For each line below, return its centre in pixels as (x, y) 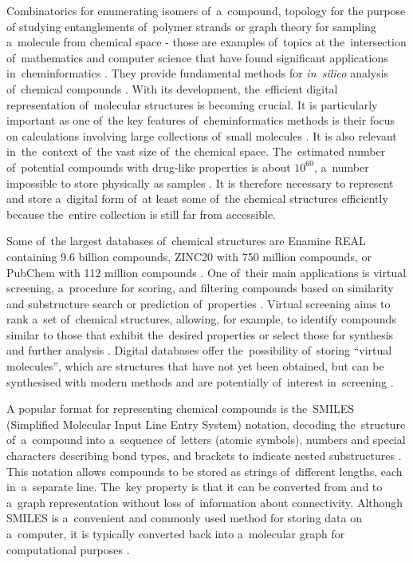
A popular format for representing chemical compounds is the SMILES (181, 408)
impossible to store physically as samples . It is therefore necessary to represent (200, 182)
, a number (341, 167)
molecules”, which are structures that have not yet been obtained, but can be (195, 366)
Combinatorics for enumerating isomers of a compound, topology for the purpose (206, 10)
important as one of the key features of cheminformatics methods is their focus (201, 120)
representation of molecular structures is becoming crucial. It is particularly (192, 104)
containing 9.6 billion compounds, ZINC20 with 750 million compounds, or (189, 256)
